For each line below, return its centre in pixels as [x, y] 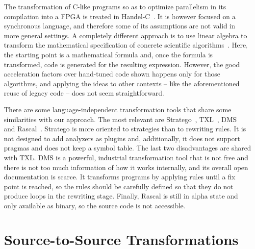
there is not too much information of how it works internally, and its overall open [126, 167]
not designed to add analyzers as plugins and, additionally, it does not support [122, 138]
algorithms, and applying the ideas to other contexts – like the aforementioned [122, 83]
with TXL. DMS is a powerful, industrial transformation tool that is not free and [126, 157]
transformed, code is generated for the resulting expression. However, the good [122, 64]
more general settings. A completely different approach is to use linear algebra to [126, 35]
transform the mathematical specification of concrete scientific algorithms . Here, [126, 45]
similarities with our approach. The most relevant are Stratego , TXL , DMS [120, 119]
